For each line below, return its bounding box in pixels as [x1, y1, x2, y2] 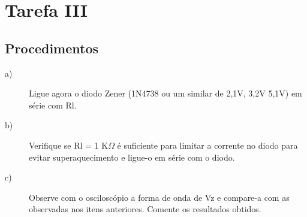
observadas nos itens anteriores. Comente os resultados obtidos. [29, 203, 261, 215]
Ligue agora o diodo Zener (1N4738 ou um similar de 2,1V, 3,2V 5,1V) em [29, 87, 302, 100]
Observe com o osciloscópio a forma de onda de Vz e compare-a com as [29, 191, 290, 203]
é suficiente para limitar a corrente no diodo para [117, 138, 298, 151]
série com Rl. [29, 98, 77, 111]
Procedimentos [5, 38, 99, 57]
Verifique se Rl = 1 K [29, 138, 109, 151]
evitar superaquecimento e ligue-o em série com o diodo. [29, 150, 235, 163]
